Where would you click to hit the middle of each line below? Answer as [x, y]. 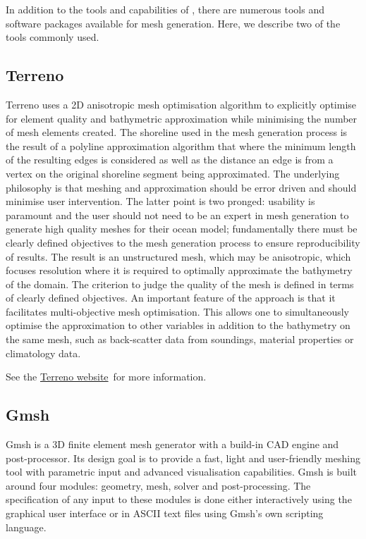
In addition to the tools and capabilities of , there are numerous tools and [165, 9]
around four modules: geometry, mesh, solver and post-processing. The [158, 485]
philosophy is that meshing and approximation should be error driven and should [181, 187]
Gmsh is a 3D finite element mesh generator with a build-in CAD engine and [172, 444]
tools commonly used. [53, 37]
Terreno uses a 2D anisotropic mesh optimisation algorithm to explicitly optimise [181, 104]
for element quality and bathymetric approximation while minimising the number [182, 118]
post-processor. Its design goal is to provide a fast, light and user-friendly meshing [183, 458]
